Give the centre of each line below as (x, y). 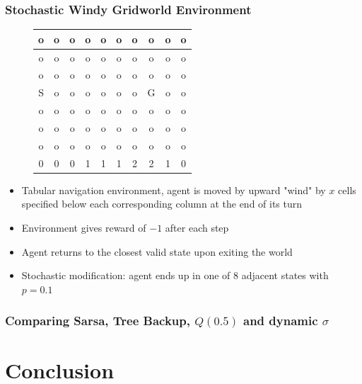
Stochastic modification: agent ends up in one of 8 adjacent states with (175, 275)
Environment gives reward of (84, 227)
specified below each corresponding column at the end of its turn (162, 204)
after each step (197, 227)
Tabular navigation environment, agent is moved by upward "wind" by (174, 190)
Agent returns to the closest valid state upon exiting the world (157, 251)
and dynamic (281, 321)
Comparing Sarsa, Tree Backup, (98, 321)
